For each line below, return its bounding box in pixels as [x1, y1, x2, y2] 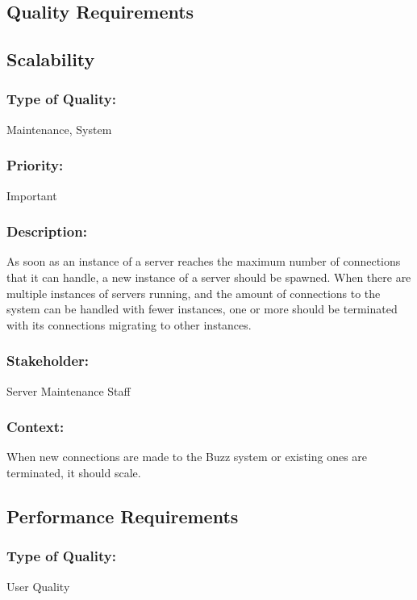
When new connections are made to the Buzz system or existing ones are [6, 448, 368, 465]
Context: [6, 417, 65, 437]
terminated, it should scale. [6, 464, 141, 480]
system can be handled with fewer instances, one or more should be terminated [6, 300, 398, 317]
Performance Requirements [6, 503, 239, 528]
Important [6, 187, 57, 203]
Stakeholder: [6, 350, 90, 371]
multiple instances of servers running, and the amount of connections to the [6, 284, 381, 301]
